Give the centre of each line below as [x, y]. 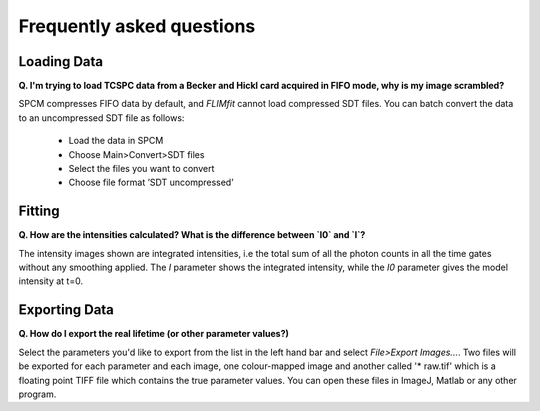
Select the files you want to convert [141, 169]
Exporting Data [66, 310]
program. [37, 394]
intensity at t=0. [51, 281]
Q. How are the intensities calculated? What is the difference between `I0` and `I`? [192, 235]
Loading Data [61, 61]
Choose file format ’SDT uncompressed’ [151, 182]
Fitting [39, 211]
